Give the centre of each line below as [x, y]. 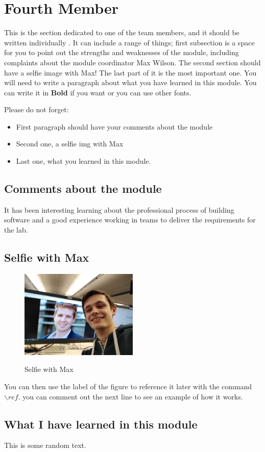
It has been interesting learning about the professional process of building [119, 209]
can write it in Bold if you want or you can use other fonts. [98, 92]
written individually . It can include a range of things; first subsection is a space [129, 42]
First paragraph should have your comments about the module [114, 126]
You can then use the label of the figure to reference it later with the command [128, 386]
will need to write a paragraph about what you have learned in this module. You [130, 82]
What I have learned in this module [101, 424]
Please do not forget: [37, 109]
